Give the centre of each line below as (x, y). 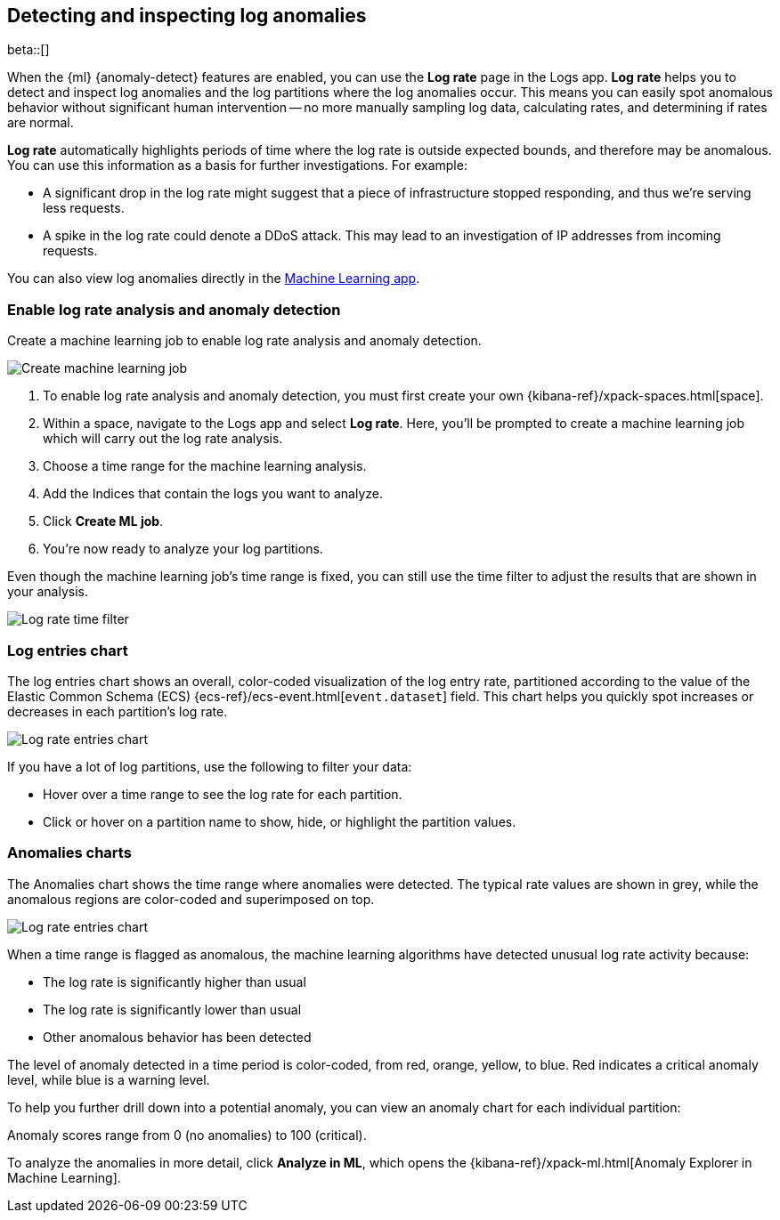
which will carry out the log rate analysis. (163, 439)
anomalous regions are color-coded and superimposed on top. (191, 899)
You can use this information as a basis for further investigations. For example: (237, 166)
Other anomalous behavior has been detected (177, 1037)
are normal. (41, 123)
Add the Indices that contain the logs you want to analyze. (213, 494)
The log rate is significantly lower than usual (172, 1009)
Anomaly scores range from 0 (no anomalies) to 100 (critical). (187, 1135)
